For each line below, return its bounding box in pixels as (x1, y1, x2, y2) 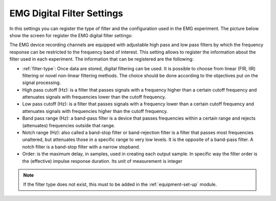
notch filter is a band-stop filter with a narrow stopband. (22, 143, 141, 150)
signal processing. (22, 79, 61, 86)
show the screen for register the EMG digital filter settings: (9, 32, 133, 38)
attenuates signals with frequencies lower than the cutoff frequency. (22, 94, 166, 100)
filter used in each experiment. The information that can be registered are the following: (9, 56, 194, 62)
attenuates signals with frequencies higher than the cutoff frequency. (22, 108, 168, 114)
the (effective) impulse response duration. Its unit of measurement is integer (22, 158, 182, 164)
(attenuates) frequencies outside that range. (22, 122, 116, 128)
